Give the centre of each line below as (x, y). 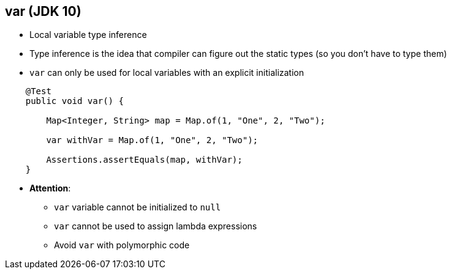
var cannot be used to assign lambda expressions (156, 226)
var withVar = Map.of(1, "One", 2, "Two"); (152, 140)
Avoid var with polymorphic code (122, 245)
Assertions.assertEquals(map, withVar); (144, 160)
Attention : (50, 188)
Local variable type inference (88, 35)
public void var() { (74, 101)
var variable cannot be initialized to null (138, 207)
